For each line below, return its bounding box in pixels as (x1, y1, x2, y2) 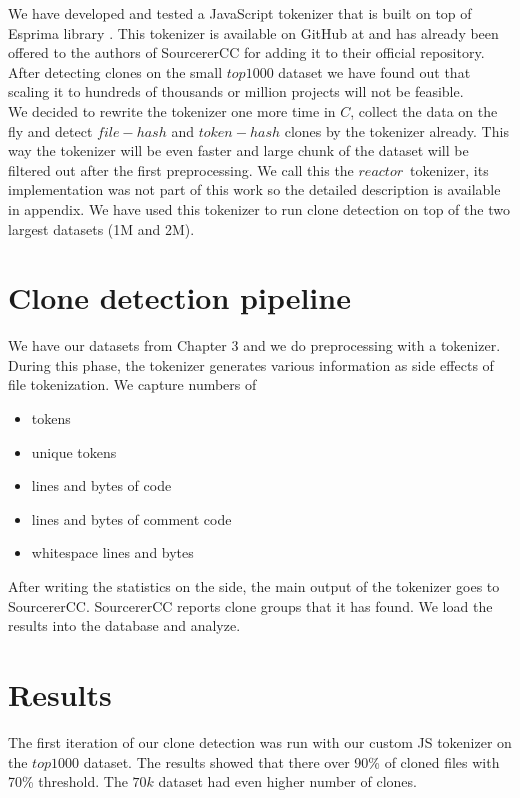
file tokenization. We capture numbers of (8, 374, 257, 395)
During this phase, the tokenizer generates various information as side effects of (8, 354, 494, 375)
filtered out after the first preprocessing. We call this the (8, 159, 354, 180)
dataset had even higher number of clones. (158, 771, 417, 792)
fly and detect (8, 120, 93, 141)
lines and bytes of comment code (31, 508, 232, 529)
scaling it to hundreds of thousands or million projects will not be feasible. (8, 81, 464, 102)
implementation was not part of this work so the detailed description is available (8, 179, 501, 200)
